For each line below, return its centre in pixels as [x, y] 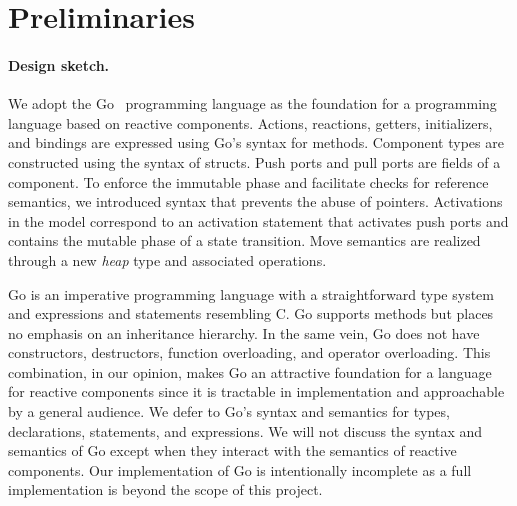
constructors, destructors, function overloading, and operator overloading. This [249, 352]
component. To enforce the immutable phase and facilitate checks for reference [248, 181]
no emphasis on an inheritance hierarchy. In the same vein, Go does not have [244, 332]
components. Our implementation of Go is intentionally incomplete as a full [240, 469]
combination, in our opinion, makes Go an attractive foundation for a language [250, 371]
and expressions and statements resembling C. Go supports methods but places [251, 313]
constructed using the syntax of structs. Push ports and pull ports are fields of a [254, 161]
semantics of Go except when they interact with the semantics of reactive [232, 450]
